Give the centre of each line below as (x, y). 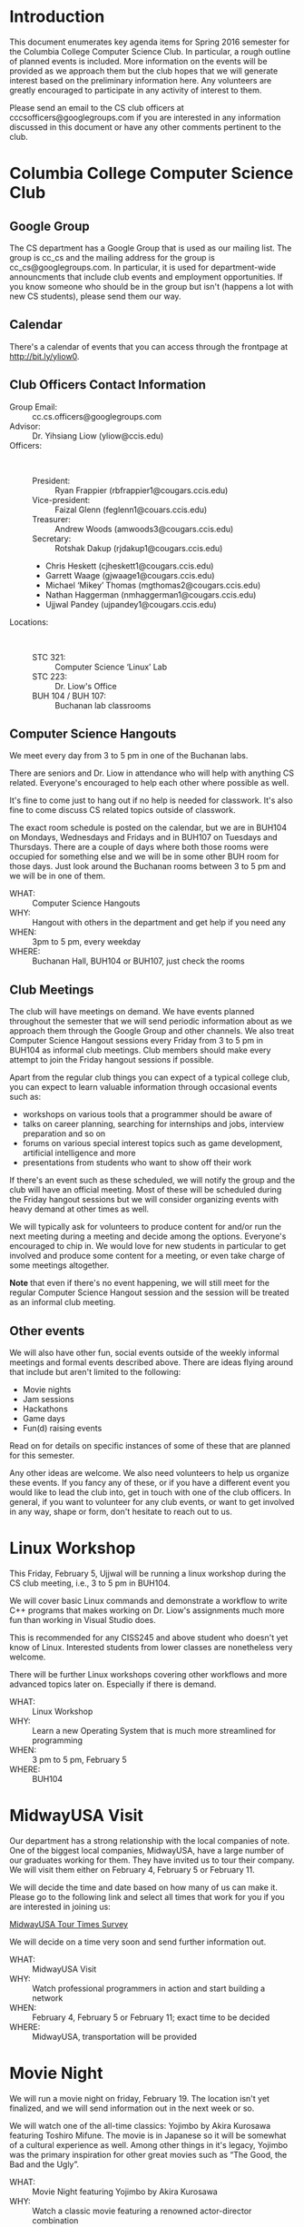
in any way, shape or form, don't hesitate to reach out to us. (121, 1511)
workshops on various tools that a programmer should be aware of (147, 1114)
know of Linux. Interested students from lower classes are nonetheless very (151, 1647)
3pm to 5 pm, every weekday (87, 942)
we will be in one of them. (58, 876)
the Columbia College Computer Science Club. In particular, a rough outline (150, 51)
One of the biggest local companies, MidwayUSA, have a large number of (147, 1850)
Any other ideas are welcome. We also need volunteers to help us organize (149, 1473)
